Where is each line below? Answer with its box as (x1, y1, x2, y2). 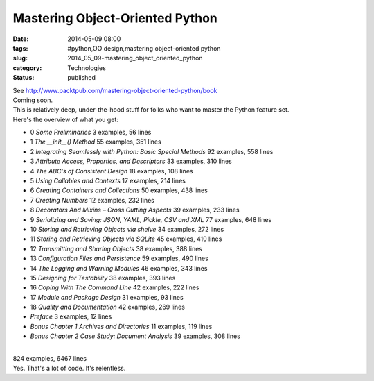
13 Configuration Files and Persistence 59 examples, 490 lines (30, 254, 209, 263)
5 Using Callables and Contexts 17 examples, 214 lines (30, 177, 186, 185)
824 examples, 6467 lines (12, 355, 87, 363)
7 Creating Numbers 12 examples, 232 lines (30, 196, 155, 204)
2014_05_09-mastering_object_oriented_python (67, 54, 203, 62)
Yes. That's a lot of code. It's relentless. (12, 364, 126, 373)
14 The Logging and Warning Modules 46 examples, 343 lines (30, 264, 208, 272)
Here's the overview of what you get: (12, 115, 119, 124)
